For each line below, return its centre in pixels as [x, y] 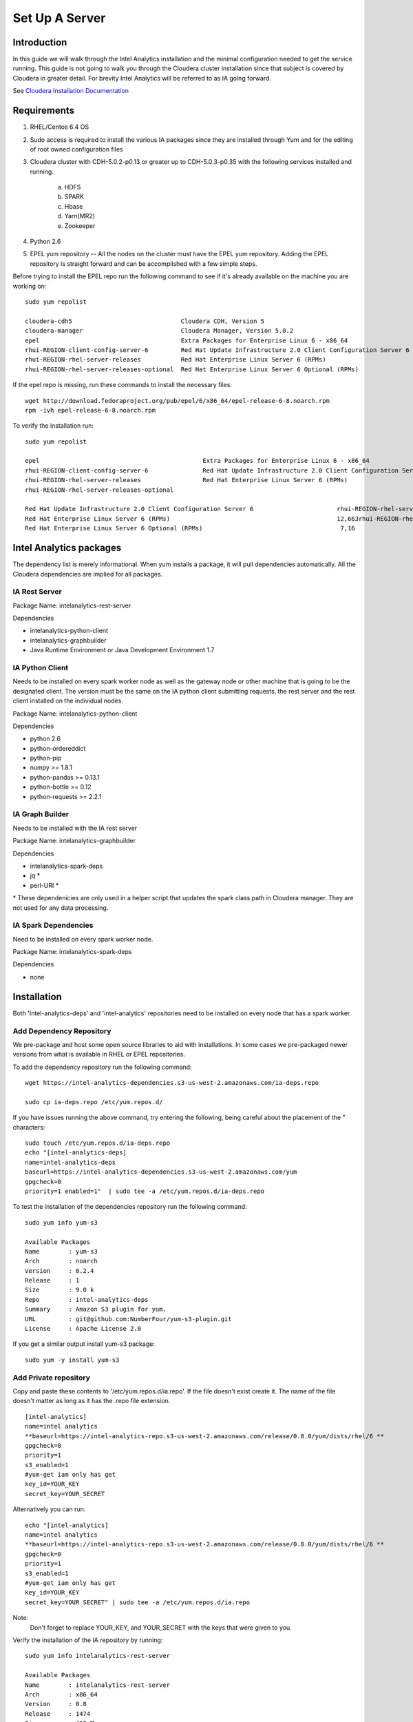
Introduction [40, 42]
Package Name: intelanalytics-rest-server [72, 605]
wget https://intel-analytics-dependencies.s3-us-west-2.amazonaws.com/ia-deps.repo [172, 1083]
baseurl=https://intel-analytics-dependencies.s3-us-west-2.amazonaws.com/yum [161, 1172]
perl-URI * [44, 885]
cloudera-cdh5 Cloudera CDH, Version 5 [145, 321]
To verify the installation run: [53, 426]
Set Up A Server [59, 18]
